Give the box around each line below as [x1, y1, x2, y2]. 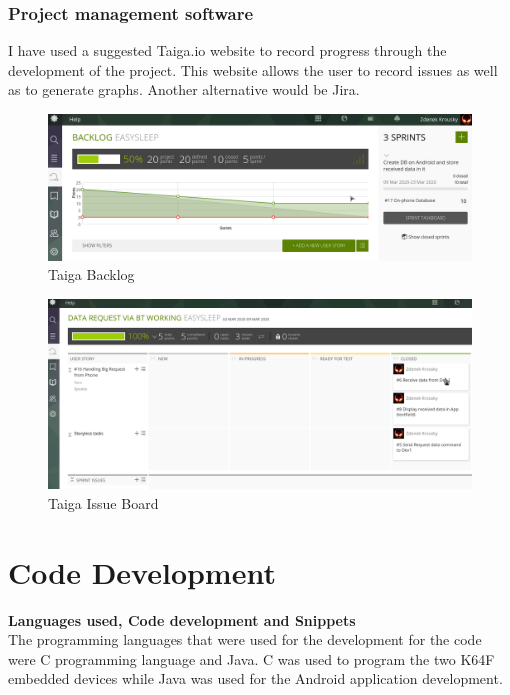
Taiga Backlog [48, 264, 135, 285]
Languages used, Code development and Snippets [8, 609, 356, 630]
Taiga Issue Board [48, 492, 159, 513]
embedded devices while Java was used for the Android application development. [8, 668, 503, 689]
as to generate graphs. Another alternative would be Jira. [8, 79, 360, 100]
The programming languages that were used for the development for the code [8, 629, 482, 650]
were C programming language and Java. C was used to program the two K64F [8, 648, 495, 669]
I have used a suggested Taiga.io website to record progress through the [8, 40, 447, 61]
